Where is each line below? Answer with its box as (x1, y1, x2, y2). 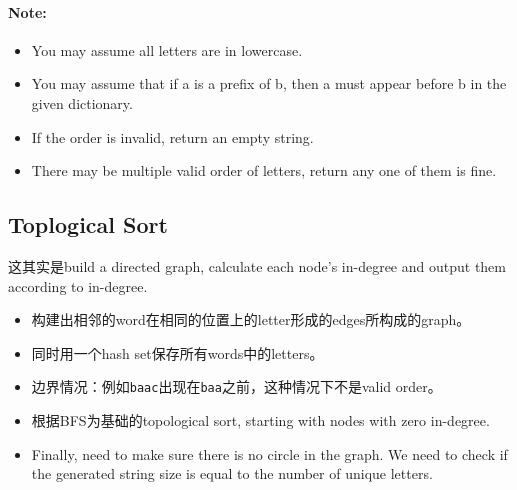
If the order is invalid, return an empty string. (31, 126, 314, 147)
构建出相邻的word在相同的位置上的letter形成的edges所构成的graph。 (31, 309, 471, 330)
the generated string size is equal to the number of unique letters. (31, 463, 433, 484)
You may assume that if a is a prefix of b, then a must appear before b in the (31, 73, 507, 94)
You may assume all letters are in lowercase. (31, 39, 303, 60)
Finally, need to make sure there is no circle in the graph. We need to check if (31, 443, 508, 464)
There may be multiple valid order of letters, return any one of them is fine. (31, 160, 497, 181)
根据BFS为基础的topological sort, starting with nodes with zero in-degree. (31, 410, 490, 430)
